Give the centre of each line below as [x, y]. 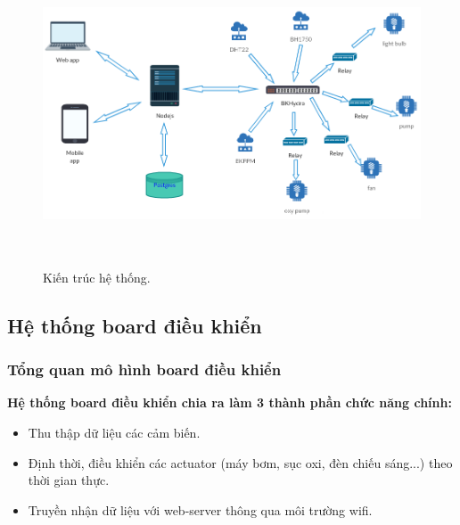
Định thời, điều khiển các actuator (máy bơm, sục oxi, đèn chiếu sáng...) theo [240, 462]
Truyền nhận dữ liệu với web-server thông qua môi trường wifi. [200, 509]
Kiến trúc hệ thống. [97, 277]
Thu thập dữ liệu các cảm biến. [114, 432]
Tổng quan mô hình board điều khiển [144, 369]
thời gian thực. [69, 480]
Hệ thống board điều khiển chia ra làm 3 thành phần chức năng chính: [230, 402]
